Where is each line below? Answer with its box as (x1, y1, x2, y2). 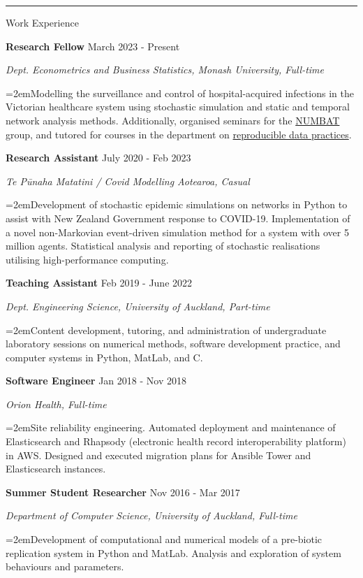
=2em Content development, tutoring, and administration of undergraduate (6, 322, 327, 337)
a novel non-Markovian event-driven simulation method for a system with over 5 (6, 224, 349, 239)
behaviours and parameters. (6, 559, 124, 574)
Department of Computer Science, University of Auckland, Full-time (6, 508, 297, 523)
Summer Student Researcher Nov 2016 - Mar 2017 (6, 484, 240, 499)
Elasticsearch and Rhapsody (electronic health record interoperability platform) (6, 434, 346, 449)
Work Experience (6, 15, 79, 29)
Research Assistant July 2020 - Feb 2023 (6, 150, 191, 165)
